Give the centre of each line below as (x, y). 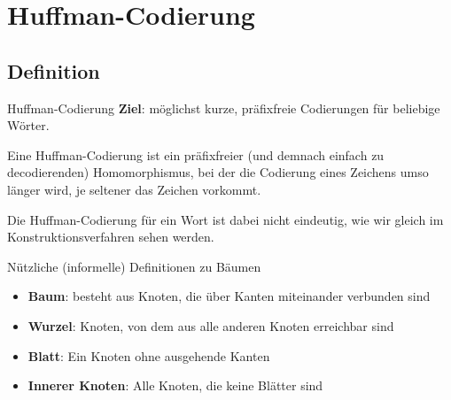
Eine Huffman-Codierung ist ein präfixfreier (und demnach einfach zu (196, 154)
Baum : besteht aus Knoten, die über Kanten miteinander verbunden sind (229, 296)
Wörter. (28, 125)
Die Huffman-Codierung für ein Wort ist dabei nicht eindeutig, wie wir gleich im (225, 219)
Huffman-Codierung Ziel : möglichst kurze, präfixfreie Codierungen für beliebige (224, 108)
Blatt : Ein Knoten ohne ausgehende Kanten (149, 355)
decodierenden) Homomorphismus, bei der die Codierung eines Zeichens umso (218, 172)
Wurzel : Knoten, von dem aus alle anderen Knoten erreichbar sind (211, 325)
